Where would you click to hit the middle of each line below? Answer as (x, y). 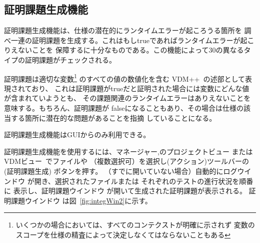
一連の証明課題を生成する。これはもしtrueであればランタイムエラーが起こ (132, 40)
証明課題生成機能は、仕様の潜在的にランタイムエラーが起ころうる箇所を (123, 30)
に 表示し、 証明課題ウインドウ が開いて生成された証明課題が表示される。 (125, 191)
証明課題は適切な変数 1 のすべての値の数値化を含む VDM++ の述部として (125, 78)
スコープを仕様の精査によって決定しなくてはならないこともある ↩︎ (123, 234)
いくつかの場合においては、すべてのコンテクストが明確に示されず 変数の (135, 225)
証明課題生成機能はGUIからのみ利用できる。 (77, 135)
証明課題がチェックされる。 (70, 59)
